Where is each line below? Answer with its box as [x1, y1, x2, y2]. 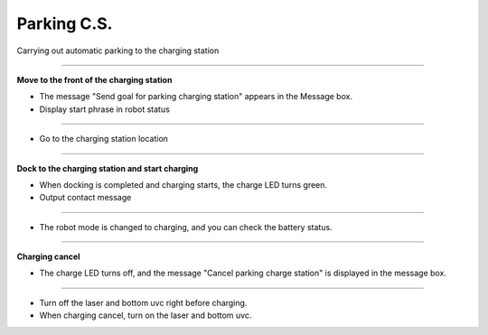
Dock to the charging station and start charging [16, 163, 199, 173]
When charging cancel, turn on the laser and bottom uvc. [39, 310, 252, 321]
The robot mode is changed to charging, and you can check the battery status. [39, 221, 333, 232]
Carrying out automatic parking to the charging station [16, 45, 220, 56]
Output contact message [39, 192, 132, 203]
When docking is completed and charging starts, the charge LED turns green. [39, 179, 328, 190]
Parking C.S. [16, 14, 113, 33]
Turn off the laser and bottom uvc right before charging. [39, 297, 248, 308]
